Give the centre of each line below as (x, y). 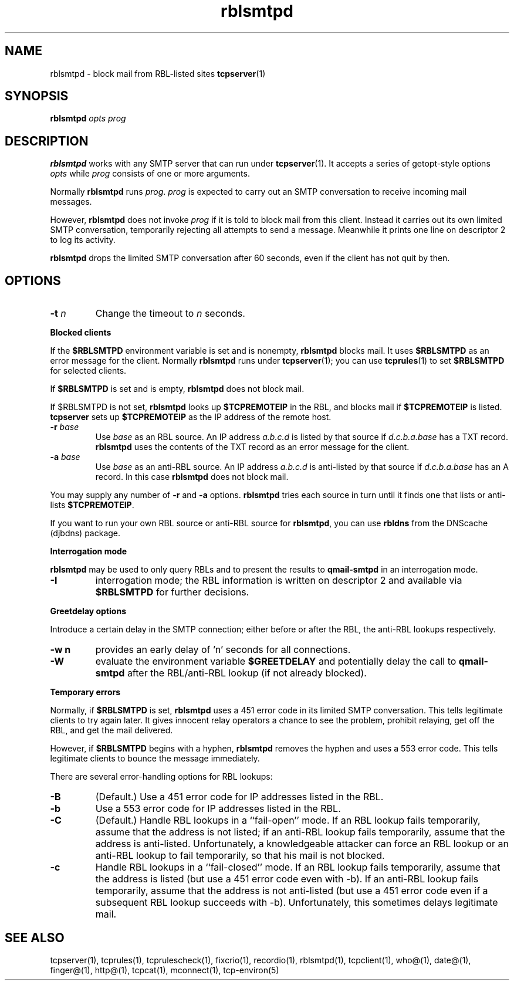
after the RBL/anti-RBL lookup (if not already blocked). (247, 673)
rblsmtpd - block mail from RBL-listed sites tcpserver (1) (158, 73)
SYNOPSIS (37, 96)
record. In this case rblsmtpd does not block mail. (192, 477)
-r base (65, 427)
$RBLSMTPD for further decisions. (172, 592)
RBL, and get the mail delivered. (111, 730)
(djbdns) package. (85, 533)
